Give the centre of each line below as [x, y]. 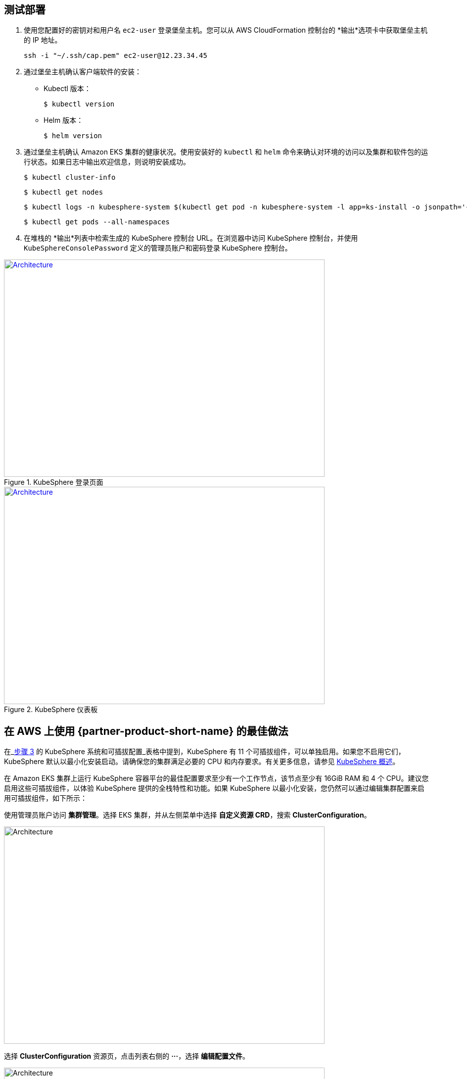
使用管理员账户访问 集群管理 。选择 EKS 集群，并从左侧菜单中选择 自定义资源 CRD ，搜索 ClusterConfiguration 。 [187, 815]
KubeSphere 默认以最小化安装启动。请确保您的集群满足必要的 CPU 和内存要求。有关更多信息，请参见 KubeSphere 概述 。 [202, 762]
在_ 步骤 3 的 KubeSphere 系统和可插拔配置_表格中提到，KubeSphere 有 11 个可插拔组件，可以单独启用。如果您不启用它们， [205, 752]
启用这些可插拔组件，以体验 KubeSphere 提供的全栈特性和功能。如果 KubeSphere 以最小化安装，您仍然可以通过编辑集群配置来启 [214, 788]
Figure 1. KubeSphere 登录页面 [54, 482]
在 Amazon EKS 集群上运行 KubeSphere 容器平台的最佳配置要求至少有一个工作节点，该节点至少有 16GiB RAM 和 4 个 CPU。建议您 [216, 778]
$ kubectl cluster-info [70, 178]
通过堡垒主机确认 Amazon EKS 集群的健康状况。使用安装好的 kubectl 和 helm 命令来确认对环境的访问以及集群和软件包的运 [226, 152]
